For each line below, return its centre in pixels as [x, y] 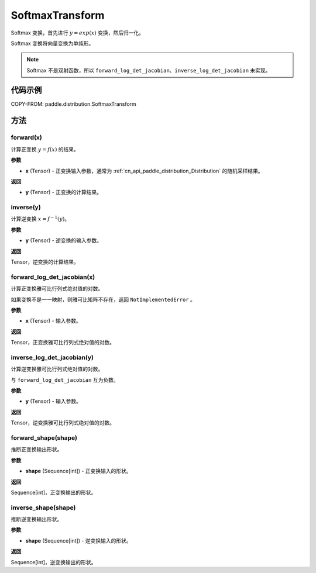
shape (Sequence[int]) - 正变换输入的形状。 [78, 471]
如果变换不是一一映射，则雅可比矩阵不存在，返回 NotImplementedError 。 [103, 299]
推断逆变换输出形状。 [37, 519]
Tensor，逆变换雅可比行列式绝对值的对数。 [63, 423]
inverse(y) [26, 208]
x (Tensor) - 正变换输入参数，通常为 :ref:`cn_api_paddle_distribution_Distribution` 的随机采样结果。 [144, 171]
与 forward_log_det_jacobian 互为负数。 [65, 379]
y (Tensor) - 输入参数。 [54, 401]
